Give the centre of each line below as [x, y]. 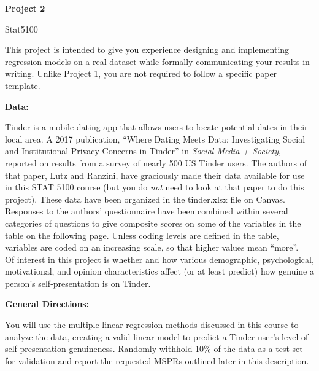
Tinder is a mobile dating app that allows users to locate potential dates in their [156, 127]
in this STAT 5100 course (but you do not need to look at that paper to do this [155, 187]
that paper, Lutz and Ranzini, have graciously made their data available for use [155, 175]
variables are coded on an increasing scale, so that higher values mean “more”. [152, 247]
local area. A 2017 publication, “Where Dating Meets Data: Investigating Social [155, 139]
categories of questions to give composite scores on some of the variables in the [153, 223]
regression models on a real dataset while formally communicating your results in [157, 61]
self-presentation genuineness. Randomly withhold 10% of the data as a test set [154, 349]
